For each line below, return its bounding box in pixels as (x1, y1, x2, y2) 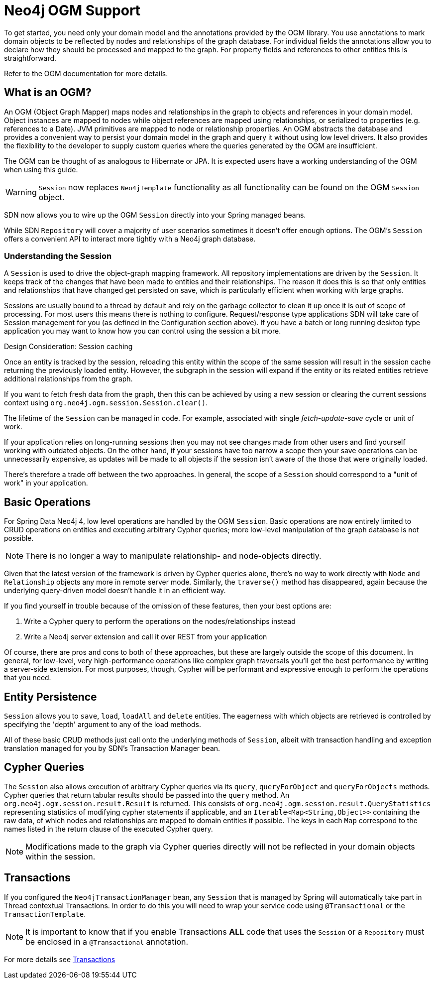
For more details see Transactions (4, 955, 115, 964)
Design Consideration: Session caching (4, 342, 133, 351)
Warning (5, 187, 37, 197)
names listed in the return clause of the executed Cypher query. (4, 824, 213, 833)
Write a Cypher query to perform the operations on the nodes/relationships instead (24, 617, 296, 626)
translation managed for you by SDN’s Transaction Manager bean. (4, 744, 220, 753)
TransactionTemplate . (4, 909, 86, 918)
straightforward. (4, 53, 57, 62)
